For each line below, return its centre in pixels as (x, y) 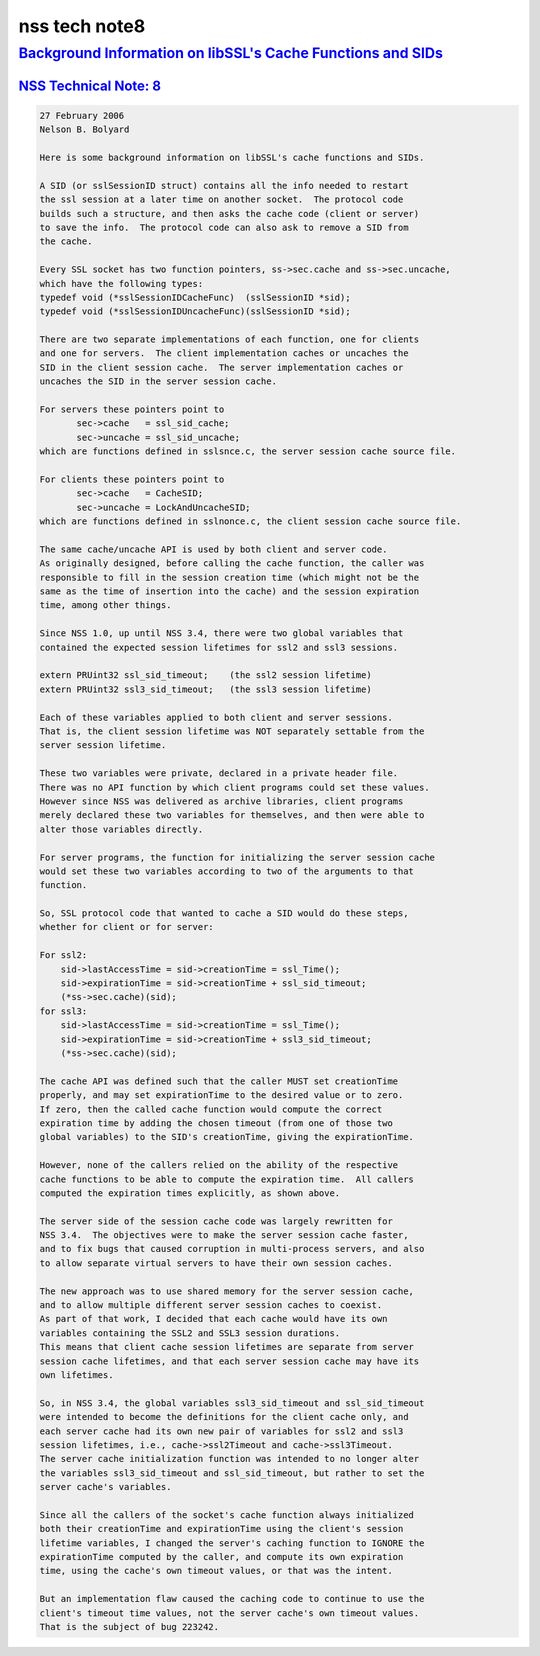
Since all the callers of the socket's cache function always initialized (227, 1514)
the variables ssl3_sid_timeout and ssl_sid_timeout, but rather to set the (232, 1473)
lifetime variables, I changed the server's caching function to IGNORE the (232, 1543)
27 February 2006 (82, 115)
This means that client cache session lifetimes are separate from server (227, 1347)
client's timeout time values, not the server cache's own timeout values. (229, 1613)
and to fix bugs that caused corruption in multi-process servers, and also (232, 1249)
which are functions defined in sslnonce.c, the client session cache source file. (250, 521)
